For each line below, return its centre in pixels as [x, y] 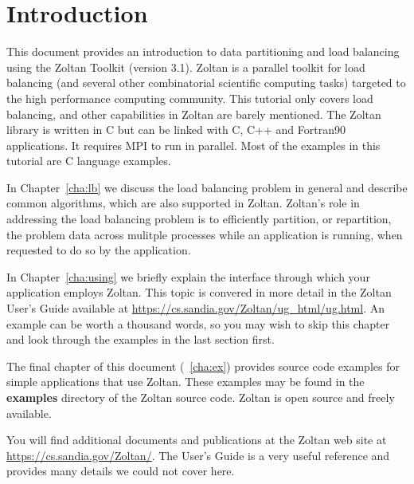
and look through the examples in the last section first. [141, 339]
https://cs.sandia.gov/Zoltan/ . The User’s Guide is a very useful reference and [198, 455]
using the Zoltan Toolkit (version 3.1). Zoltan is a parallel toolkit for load [186, 67]
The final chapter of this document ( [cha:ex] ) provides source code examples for [203, 366]
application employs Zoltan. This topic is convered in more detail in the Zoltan [199, 292]
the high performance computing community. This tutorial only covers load [190, 98]
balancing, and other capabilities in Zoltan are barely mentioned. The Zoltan [194, 114]
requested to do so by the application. [99, 250]
